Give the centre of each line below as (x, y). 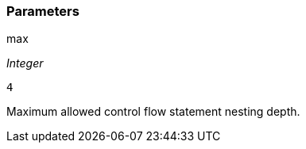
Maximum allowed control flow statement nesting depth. (153, 112)
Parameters (43, 11)
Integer (25, 63)
